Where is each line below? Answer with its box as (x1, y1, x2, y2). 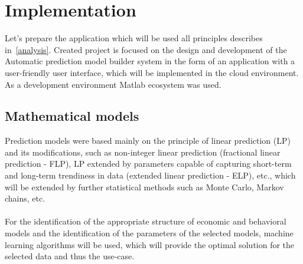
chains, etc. (5, 192, 45, 204)
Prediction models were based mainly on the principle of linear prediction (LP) (5, 134, 291, 147)
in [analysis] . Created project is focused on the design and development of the (5, 43, 287, 55)
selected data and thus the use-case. (5, 250, 135, 262)
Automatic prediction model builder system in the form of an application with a (5, 55, 295, 67)
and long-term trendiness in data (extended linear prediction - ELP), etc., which (5, 169, 296, 181)
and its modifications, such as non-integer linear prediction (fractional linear (5, 146, 281, 158)
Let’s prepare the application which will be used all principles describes (5, 32, 263, 44)
